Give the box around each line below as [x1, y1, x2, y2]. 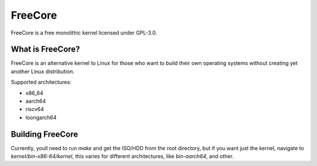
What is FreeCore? [11, 44, 80, 54]
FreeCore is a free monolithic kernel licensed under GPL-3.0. [11, 29, 157, 36]
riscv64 [25, 106, 44, 113]
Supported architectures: [11, 79, 72, 86]
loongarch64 [25, 114, 57, 121]
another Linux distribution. [11, 68, 75, 75]
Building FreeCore [11, 129, 79, 139]
